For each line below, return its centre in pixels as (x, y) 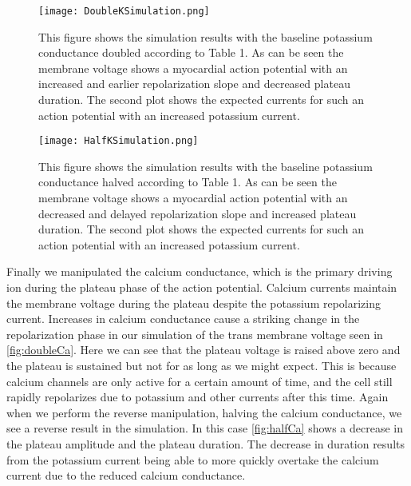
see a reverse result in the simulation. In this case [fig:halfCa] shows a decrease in (205, 428)
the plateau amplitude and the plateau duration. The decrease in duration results (205, 443)
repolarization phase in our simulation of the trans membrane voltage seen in (195, 334)
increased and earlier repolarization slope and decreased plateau (194, 84)
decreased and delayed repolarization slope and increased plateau (198, 213)
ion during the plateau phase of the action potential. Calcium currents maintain (202, 287)
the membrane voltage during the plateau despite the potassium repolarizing (194, 303)
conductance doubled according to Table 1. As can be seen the (191, 52)
